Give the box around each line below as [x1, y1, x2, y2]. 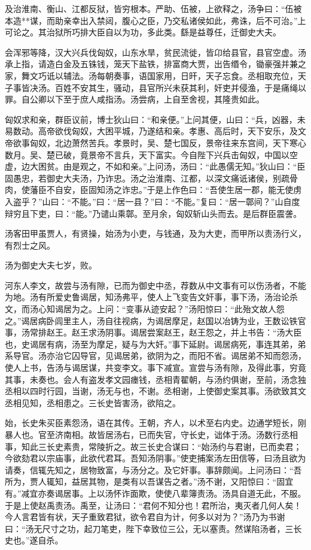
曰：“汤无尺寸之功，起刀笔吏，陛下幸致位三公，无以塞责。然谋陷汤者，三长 [5, 522, 302, 534]
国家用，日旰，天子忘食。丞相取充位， [147, 69, 298, 81]
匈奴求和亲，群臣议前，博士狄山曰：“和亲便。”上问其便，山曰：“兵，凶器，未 [5, 113, 306, 125]
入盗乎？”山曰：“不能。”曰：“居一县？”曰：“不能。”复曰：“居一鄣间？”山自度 [5, 195, 300, 207]
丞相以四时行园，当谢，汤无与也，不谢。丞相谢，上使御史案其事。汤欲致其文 [5, 385, 306, 397]
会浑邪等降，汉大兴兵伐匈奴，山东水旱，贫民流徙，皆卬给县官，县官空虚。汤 [5, 46, 306, 58]
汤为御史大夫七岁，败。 [5, 259, 97, 271]
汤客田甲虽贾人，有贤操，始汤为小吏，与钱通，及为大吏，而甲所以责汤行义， [5, 227, 306, 240]
